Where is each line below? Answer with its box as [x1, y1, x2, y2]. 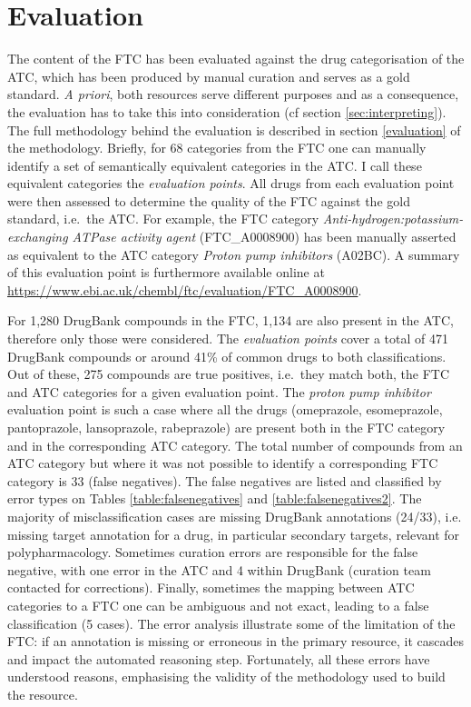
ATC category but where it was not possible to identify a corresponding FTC [7, 453, 438, 473]
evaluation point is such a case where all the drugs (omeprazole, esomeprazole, [7, 400, 443, 419]
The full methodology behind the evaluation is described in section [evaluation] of [7, 120, 461, 139]
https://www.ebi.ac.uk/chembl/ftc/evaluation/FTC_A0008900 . [7, 280, 362, 299]
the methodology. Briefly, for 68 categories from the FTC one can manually [7, 138, 427, 157]
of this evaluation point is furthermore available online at [7, 263, 325, 282]
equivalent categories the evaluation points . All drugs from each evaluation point [7, 174, 455, 193]
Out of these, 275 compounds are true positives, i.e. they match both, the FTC [7, 364, 450, 383]
